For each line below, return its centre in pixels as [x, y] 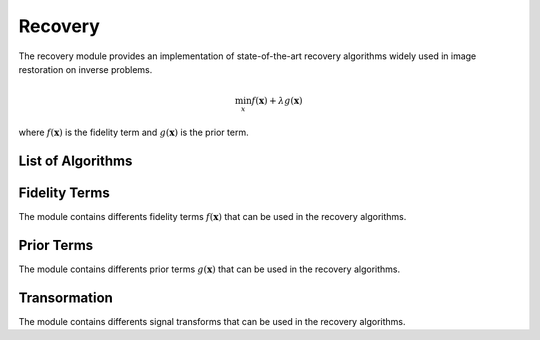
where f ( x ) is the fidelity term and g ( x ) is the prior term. [133, 132]
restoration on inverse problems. [85, 69]
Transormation [66, 297]
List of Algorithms [75, 161]
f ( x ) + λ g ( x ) [277, 101]
